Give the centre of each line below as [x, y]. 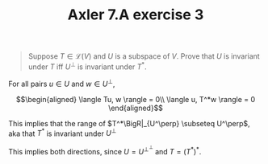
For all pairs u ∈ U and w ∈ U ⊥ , [62, 83]
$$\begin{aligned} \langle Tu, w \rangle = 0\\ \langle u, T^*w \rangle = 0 [136, 99]
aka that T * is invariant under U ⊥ [63, 133]
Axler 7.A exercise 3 [136, 15]
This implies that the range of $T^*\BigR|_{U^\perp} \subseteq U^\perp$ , [129, 123]
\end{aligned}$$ [136, 108]
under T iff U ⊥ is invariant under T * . [87, 66]
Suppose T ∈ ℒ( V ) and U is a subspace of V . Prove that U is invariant [144, 56]
